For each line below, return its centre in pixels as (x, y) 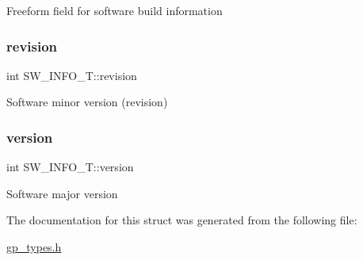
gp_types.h (34, 247)
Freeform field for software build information (115, 10)
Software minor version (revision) (87, 102)
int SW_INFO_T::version (70, 167)
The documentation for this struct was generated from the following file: (182, 220)
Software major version (62, 193)
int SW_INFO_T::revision (72, 75)
